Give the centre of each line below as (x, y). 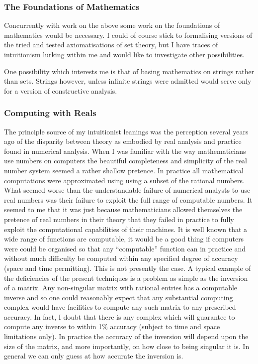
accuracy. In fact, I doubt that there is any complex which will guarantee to (120, 316)
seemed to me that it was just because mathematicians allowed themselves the (123, 209)
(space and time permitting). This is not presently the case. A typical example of (128, 268)
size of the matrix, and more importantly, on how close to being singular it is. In (127, 346)
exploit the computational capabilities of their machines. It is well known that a (126, 229)
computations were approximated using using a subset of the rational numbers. (125, 180)
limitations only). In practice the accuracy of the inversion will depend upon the (126, 336)
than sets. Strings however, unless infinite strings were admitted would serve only (128, 81)
